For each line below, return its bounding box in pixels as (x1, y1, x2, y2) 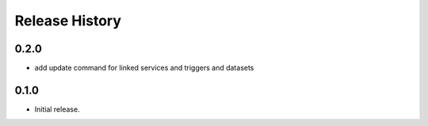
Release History (14, 12, 122, 29)
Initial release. (34, 104, 80, 114)
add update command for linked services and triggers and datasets (34, 63, 254, 73)
